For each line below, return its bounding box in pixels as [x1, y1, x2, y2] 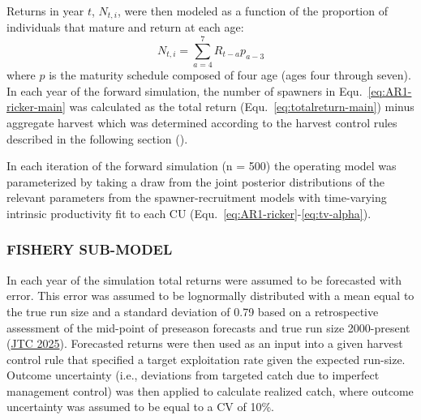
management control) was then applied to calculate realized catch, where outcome [6, 382, 414, 399]
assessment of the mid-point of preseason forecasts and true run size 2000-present [6, 319, 410, 336]
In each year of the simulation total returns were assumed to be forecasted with [6, 271, 402, 288]
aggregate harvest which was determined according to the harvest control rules [6, 114, 397, 131]
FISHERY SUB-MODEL [6, 239, 173, 259]
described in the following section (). [6, 130, 188, 147]
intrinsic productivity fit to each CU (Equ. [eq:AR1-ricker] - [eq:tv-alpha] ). [6, 204, 372, 221]
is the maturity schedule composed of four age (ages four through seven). [49, 66, 411, 84]
